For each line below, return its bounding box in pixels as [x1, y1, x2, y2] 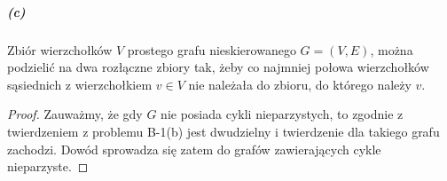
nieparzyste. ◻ [7, 157, 89, 176]
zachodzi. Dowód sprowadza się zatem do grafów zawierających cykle [7, 139, 381, 158]
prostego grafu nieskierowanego [127, 40, 296, 59]
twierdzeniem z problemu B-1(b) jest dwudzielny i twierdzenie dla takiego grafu [7, 122, 440, 140]
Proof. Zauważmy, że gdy [7, 105, 143, 123]
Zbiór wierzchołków [7, 40, 113, 59]
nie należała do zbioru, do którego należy [188, 75, 412, 93]
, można [370, 40, 413, 59]
